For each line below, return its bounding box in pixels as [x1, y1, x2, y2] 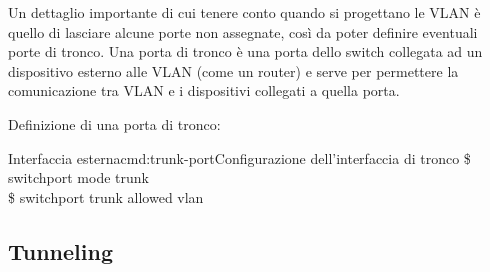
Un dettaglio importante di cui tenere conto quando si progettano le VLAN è [8, 2, 481, 22]
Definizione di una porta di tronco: [8, 113, 221, 134]
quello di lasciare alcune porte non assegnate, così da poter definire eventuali [8, 21, 478, 42]
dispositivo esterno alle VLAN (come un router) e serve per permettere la [8, 60, 459, 81]
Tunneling [8, 235, 113, 266]
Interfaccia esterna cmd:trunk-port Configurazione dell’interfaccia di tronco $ [8, 147, 471, 168]
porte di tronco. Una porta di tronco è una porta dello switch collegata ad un [8, 41, 483, 62]
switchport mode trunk [8, 167, 149, 188]
